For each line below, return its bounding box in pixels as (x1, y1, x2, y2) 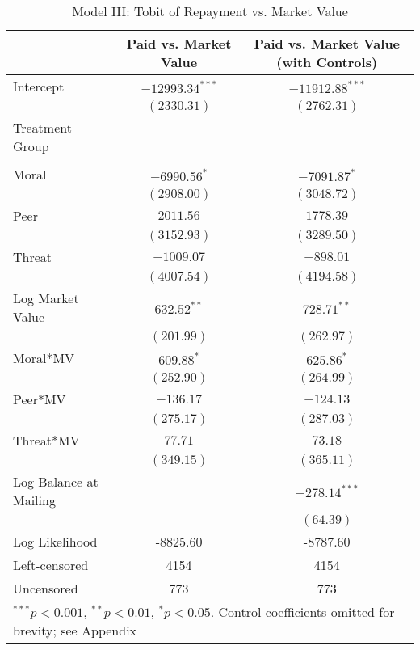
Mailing (13, 491, 56, 509)
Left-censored (13, 555, 89, 574)
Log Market (13, 289, 79, 307)
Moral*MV (13, 348, 75, 367)
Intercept (13, 77, 65, 95)
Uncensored (13, 579, 78, 597)
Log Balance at (13, 472, 99, 491)
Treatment (13, 118, 72, 137)
